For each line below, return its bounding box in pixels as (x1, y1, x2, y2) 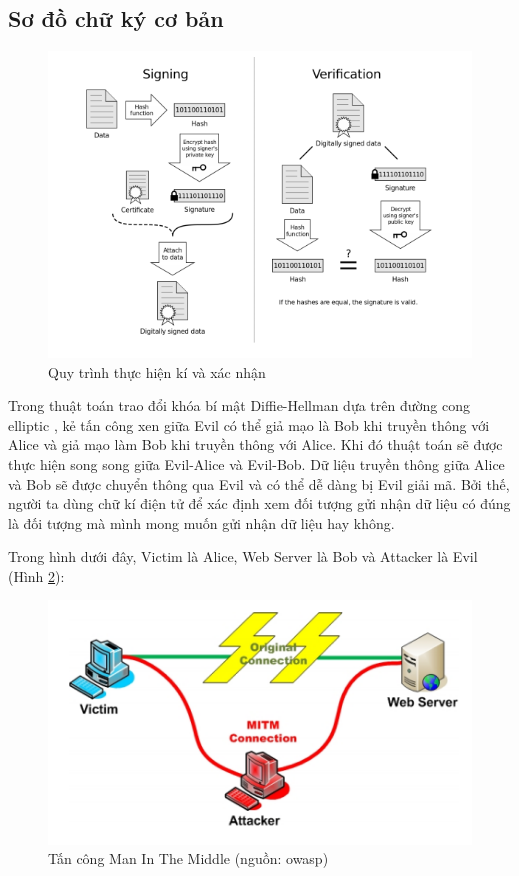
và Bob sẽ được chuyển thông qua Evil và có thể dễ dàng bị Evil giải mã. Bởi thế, (8, 473, 510, 494)
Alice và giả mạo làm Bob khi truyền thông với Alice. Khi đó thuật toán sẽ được (8, 434, 503, 455)
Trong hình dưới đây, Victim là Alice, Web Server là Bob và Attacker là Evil (8, 546, 478, 567)
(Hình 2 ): (8, 565, 65, 586)
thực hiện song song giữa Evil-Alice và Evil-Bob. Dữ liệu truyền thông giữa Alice (8, 453, 505, 474)
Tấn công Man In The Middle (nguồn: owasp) (48, 848, 329, 869)
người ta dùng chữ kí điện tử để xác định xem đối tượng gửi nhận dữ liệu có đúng (8, 493, 511, 514)
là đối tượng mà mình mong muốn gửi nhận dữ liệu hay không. (8, 512, 395, 533)
